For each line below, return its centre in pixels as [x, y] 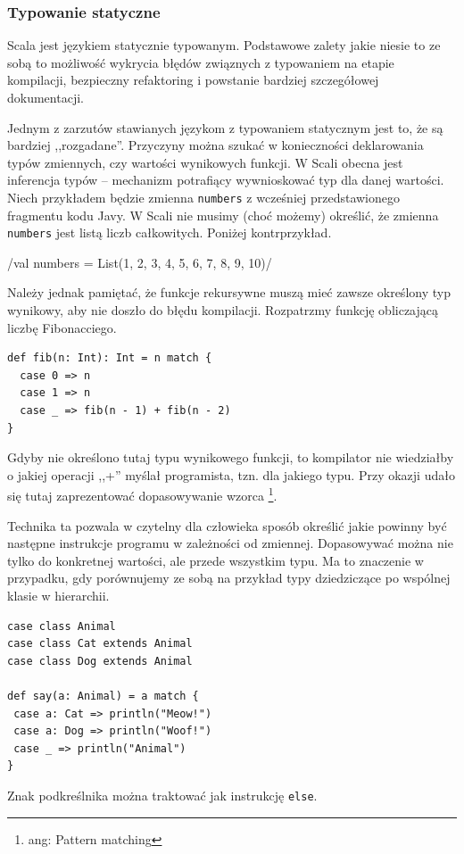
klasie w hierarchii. [58, 596]
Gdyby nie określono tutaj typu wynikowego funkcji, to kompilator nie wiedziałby [231, 457]
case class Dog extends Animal [100, 661]
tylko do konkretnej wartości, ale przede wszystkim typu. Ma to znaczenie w [215, 560]
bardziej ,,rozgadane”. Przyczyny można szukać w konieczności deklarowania [215, 145]
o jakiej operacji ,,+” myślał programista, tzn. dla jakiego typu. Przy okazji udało [231, 474]
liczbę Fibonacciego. [62, 327]
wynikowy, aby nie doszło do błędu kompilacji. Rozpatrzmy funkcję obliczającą [223, 310]
